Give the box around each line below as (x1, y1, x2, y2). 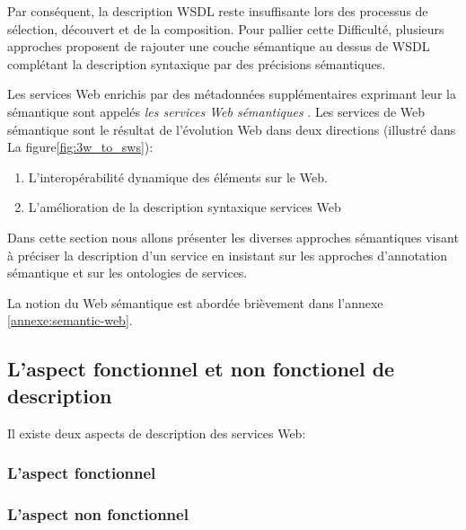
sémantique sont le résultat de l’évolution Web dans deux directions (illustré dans (7, 119, 456, 138)
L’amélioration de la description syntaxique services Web (28, 198, 341, 216)
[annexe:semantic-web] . (7, 311, 133, 330)
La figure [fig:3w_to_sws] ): (7, 137, 154, 156)
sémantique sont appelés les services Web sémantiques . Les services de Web (7, 102, 426, 120)
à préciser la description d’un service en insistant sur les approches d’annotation (7, 245, 448, 264)
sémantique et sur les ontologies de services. (7, 263, 248, 282)
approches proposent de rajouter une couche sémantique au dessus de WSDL (7, 37, 430, 56)
